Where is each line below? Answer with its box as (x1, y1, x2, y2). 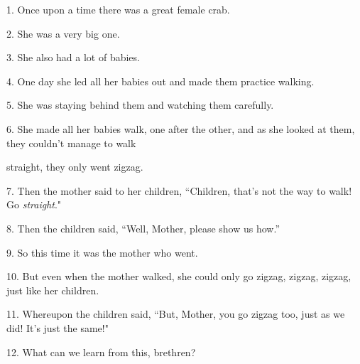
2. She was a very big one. (6, 26, 120, 41)
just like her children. (6, 282, 99, 297)
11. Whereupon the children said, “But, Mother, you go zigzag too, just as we (6, 306, 345, 321)
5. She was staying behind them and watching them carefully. (6, 97, 274, 112)
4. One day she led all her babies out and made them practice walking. (6, 73, 315, 88)
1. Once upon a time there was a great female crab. (6, 2, 230, 16)
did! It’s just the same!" (6, 320, 109, 335)
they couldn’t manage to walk (6, 135, 136, 150)
